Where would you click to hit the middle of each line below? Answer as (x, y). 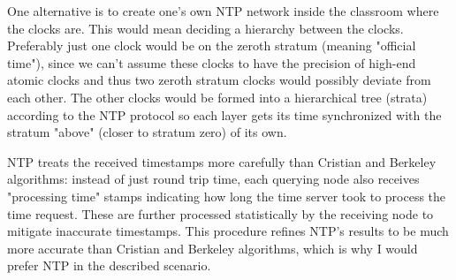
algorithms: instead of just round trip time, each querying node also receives (213, 179)
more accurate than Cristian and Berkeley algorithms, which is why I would (213, 248)
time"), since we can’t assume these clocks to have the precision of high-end (212, 62)
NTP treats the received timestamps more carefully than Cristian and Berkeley (222, 161)
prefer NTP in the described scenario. (109, 265)
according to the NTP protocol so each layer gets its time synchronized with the (224, 114)
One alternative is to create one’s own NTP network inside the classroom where (223, 11)
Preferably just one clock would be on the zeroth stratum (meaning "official (212, 45)
